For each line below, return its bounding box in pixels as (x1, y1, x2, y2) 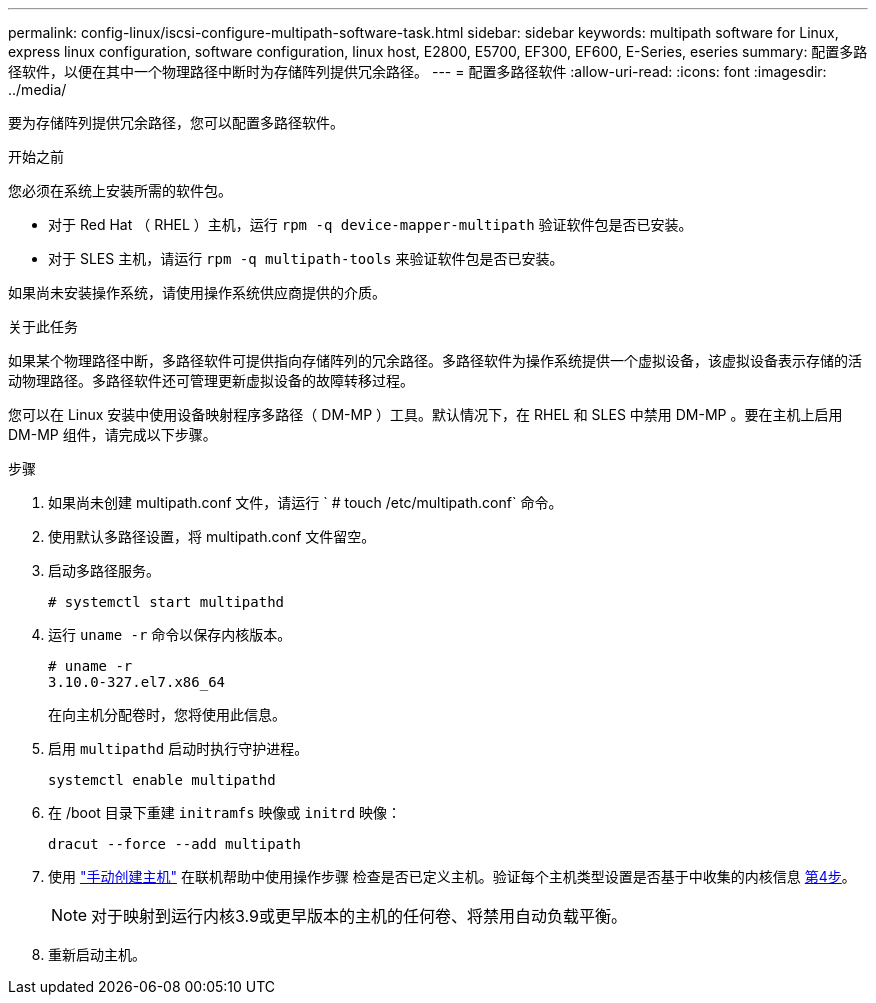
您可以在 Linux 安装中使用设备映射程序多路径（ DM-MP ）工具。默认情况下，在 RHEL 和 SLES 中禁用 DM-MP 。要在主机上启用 (8, 406, 843, 423)
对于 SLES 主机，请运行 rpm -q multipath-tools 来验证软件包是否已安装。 (48, 250, 564, 267)
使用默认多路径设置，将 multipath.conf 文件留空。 (48, 528, 376, 545)
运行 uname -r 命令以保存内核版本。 (48, 626, 292, 643)
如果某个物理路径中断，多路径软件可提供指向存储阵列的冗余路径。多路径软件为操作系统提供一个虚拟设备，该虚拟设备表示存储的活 (8, 352, 862, 369)
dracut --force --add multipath (48, 836, 301, 852)
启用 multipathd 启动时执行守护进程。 (48, 740, 309, 757)
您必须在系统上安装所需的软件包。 (8, 182, 232, 199)
